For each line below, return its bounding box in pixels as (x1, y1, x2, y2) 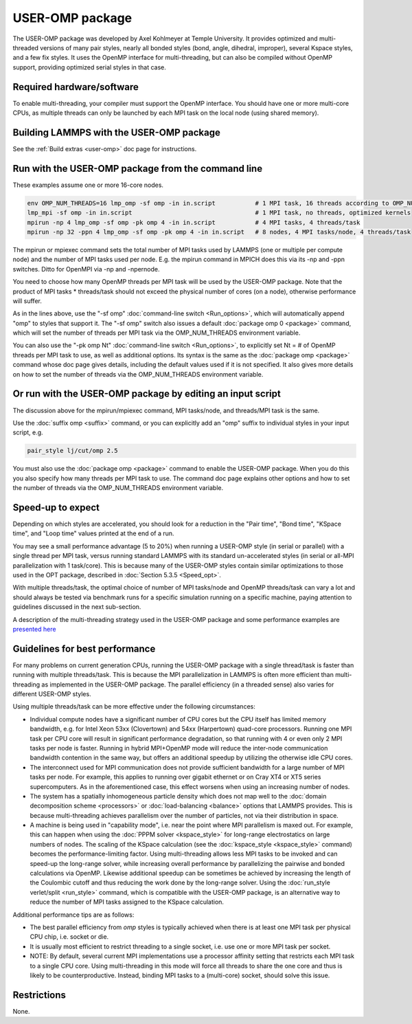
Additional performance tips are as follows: (12, 911, 135, 919)
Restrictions (12, 989, 67, 1001)
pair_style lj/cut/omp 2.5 (27, 447, 118, 455)
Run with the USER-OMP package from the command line (12, 162, 263, 175)
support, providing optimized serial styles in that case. (12, 63, 166, 71)
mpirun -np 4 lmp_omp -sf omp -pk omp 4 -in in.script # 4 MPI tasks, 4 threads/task (27, 219, 360, 226)
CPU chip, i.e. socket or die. (30, 933, 109, 941)
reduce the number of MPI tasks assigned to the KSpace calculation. (30, 898, 225, 906)
